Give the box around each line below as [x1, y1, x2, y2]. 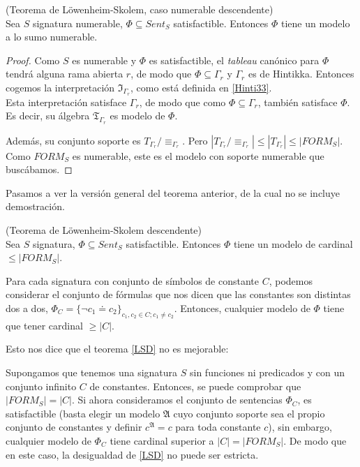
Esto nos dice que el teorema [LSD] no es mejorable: [6, 341, 229, 356]
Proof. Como [6, 52, 60, 67]
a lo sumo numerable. [6, 29, 98, 44]
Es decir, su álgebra [6, 108, 90, 123]
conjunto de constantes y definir [6, 420, 142, 434]
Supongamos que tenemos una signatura [6, 364, 178, 379]
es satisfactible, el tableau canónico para [149, 52, 320, 67]
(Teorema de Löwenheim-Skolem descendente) [6, 223, 202, 237]
